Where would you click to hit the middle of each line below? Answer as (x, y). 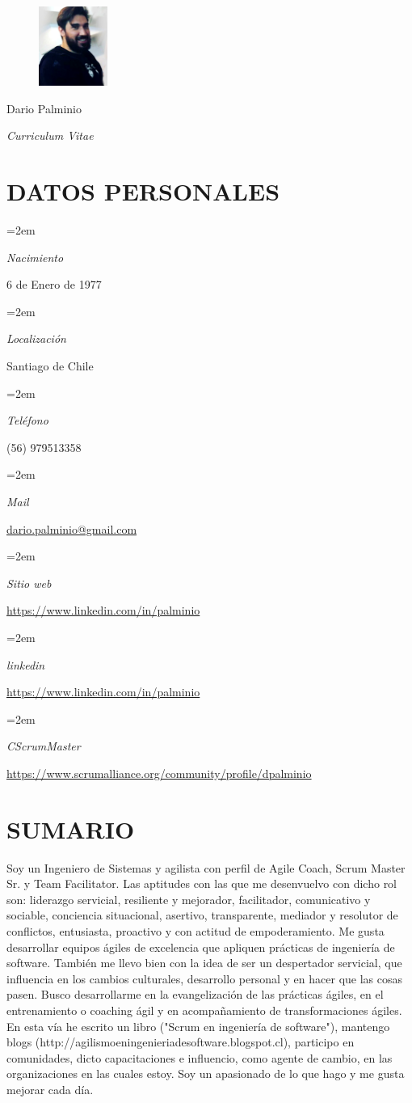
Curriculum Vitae (50, 135)
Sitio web (29, 583)
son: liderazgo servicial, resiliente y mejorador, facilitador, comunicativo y (189, 899)
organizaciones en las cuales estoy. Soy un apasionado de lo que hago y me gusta (206, 1073)
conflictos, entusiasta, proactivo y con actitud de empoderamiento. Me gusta (195, 930)
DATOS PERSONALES (143, 191)
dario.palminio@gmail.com (72, 528)
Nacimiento (35, 257)
